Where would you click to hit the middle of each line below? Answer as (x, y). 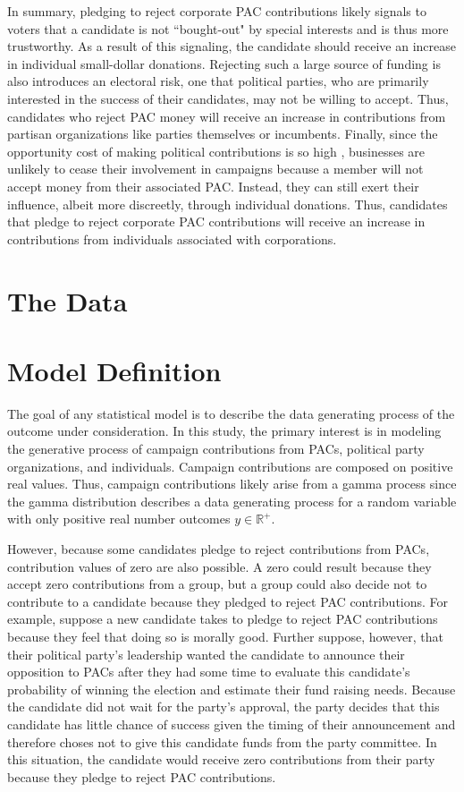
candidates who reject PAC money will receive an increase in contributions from (227, 116)
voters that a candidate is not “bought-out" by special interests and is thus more (228, 28)
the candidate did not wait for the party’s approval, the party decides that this (224, 707)
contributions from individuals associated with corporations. (172, 238)
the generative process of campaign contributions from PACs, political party (216, 448)
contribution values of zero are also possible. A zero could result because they (219, 566)
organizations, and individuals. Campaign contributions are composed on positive (230, 466)
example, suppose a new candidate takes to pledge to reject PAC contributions (223, 619)
